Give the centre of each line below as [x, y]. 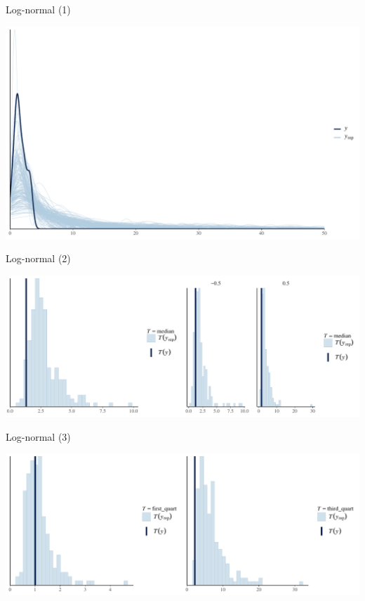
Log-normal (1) [38, 9]
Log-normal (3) [38, 436]
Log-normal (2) [38, 258]
